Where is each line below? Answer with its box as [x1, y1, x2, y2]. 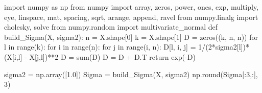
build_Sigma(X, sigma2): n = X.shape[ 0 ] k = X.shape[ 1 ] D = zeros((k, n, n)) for [4, 31, 258, 42]
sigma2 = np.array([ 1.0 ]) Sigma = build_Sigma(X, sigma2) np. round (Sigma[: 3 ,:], [4, 68, 258, 79]
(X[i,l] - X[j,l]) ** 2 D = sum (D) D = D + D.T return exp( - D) [4, 51, 196, 62]
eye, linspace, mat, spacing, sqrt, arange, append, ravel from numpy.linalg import [4, 11, 258, 22]
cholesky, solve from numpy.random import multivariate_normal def [4, 21, 218, 32]
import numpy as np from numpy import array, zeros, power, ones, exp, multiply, [4, 2, 258, 12]
